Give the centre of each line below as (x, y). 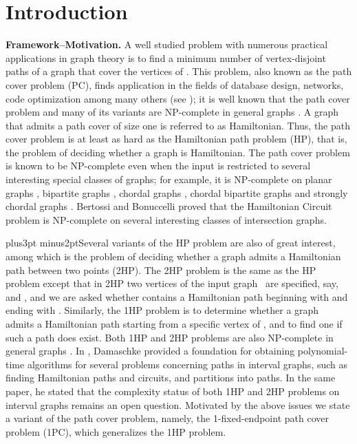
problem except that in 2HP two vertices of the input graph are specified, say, (172, 283)
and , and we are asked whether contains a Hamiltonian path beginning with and (177, 296)
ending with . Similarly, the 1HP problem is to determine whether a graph (162, 310)
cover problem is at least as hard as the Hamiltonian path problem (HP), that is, (176, 139)
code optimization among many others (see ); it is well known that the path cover (178, 98)
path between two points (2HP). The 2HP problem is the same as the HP (161, 269)
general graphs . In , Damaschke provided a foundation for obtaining (150, 351)
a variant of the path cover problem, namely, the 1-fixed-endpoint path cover (167, 418)
